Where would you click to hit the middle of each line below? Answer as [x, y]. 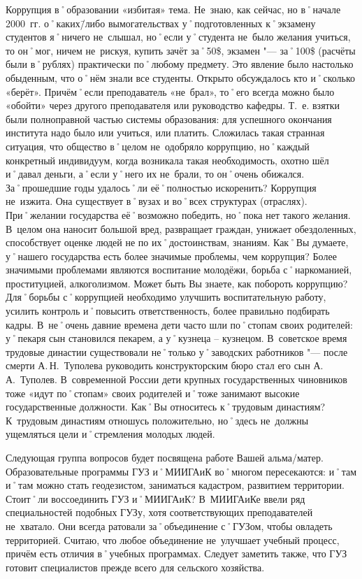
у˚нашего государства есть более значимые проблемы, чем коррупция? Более [171, 256]
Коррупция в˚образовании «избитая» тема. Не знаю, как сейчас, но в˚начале [173, 9]
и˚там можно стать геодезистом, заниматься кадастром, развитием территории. [175, 485]
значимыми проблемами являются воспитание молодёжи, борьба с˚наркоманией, [179, 270]
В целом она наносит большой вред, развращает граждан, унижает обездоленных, [181, 228]
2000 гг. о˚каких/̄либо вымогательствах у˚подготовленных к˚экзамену [161, 23]
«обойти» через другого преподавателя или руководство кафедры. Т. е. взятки [173, 105]
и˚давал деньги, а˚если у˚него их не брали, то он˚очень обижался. [155, 174]
